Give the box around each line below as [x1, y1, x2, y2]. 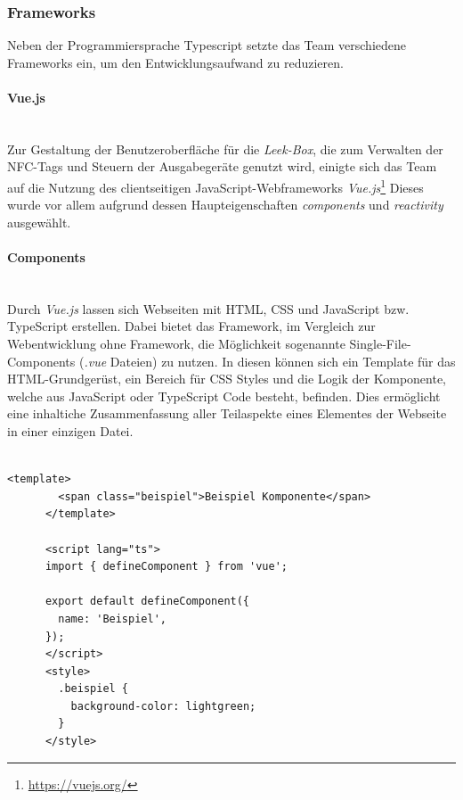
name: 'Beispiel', [58, 612, 167, 625]
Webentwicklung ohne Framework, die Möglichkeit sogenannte [7, 334, 345, 352]
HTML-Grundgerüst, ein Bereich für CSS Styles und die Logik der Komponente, [7, 369, 447, 388]
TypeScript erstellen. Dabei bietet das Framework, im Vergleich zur [7, 317, 376, 335]
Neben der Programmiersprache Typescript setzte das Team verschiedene [7, 36, 407, 54]
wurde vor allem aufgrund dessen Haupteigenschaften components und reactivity [7, 195, 443, 214]
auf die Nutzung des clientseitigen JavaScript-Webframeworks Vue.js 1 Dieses [7, 175, 424, 196]
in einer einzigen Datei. [7, 421, 134, 440]
